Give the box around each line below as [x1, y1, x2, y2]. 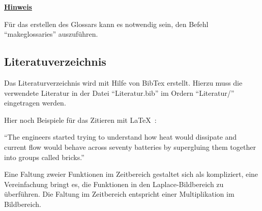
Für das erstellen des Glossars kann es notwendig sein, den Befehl [4, 18, 209, 29]
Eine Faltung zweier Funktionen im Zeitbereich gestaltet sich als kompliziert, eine [4, 169, 258, 179]
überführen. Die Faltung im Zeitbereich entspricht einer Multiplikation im [4, 189, 235, 199]
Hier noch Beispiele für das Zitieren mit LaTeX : [4, 114, 157, 125]
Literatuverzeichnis [4, 54, 106, 69]
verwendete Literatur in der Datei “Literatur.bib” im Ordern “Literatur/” [4, 87, 235, 98]
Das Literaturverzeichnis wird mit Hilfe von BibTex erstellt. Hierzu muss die [4, 77, 243, 88]
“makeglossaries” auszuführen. [4, 29, 98, 39]
